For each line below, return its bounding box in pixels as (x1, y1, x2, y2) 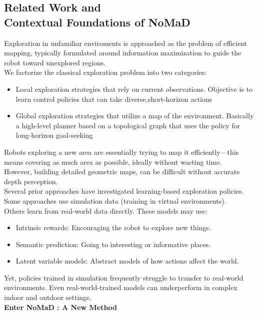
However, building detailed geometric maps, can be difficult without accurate (4, 166, 240, 177)
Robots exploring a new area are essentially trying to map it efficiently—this (4, 146, 239, 157)
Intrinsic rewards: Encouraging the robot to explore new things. (15, 222, 211, 233)
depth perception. (4, 176, 58, 186)
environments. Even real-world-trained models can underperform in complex (4, 282, 237, 293)
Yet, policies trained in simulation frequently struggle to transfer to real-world (4, 272, 243, 283)
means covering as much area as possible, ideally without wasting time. (4, 156, 222, 167)
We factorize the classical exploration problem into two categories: (4, 67, 207, 77)
